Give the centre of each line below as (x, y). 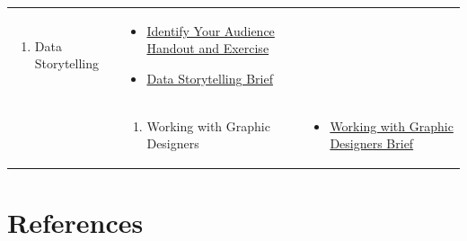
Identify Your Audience (211, 30)
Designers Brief (372, 143)
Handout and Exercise (208, 48)
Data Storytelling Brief (210, 78)
